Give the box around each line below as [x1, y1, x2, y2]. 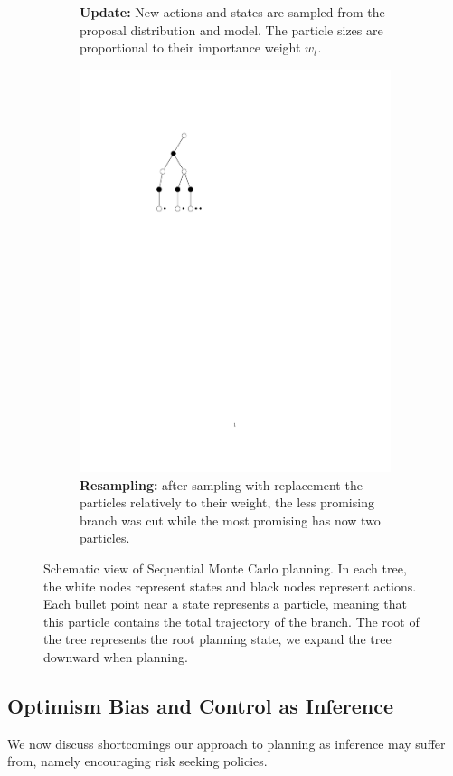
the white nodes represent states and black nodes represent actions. [43, 576, 417, 595]
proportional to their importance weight [80, 38, 301, 57]
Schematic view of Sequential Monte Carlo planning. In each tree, [43, 559, 407, 578]
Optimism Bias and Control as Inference [7, 692, 393, 720]
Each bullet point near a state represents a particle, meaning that [43, 594, 407, 613]
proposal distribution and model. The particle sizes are [80, 20, 383, 39]
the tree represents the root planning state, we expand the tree [43, 629, 392, 648]
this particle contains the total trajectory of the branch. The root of [43, 611, 420, 630]
